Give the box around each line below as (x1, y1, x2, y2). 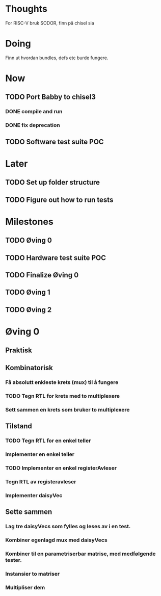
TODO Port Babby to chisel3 (5, 93, 96, 101)
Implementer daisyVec (5, 491, 63, 499)
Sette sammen (5, 507, 52, 516)
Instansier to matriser (5, 570, 60, 577)
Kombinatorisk (5, 363, 53, 372)
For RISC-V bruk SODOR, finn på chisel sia (5, 20, 94, 26)
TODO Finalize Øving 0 (5, 271, 79, 279)
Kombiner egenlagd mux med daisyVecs (5, 536, 108, 543)
